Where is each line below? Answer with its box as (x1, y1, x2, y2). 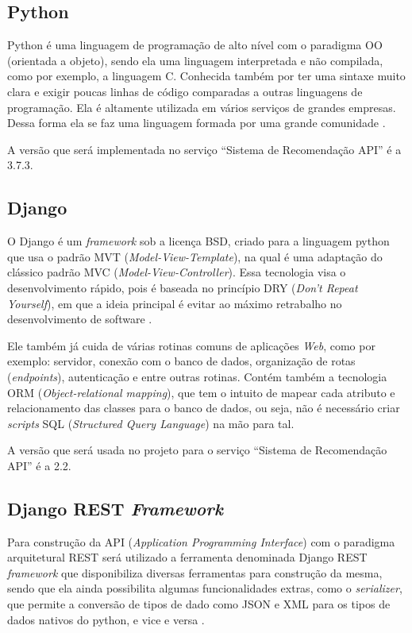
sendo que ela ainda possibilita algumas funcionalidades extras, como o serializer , (7, 580, 402, 596)
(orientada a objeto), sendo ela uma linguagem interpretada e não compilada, (7, 52, 383, 68)
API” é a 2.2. (7, 457, 71, 473)
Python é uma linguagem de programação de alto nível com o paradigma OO (7, 37, 383, 53)
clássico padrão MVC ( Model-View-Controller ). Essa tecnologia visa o (7, 264, 346, 280)
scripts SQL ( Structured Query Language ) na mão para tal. (7, 415, 295, 431)
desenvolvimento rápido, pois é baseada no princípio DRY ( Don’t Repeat (7, 279, 358, 295)
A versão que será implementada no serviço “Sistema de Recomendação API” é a (7, 141, 402, 157)
